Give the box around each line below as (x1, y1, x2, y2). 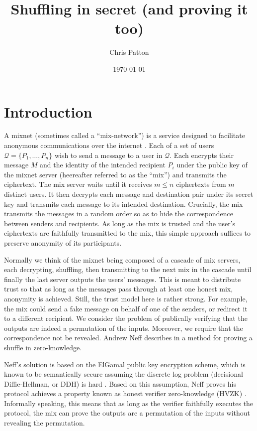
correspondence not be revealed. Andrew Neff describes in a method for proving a (4, 332, 253, 343)
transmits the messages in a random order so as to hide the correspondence (4, 208, 233, 219)
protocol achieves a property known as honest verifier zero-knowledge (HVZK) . (4, 388, 247, 399)
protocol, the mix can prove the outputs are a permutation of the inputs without (4, 408, 251, 418)
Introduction (4, 101, 92, 122)
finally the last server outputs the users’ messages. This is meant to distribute (4, 274, 241, 284)
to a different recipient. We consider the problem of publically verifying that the (4, 313, 248, 323)
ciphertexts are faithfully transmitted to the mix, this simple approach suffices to (4, 228, 251, 238)
